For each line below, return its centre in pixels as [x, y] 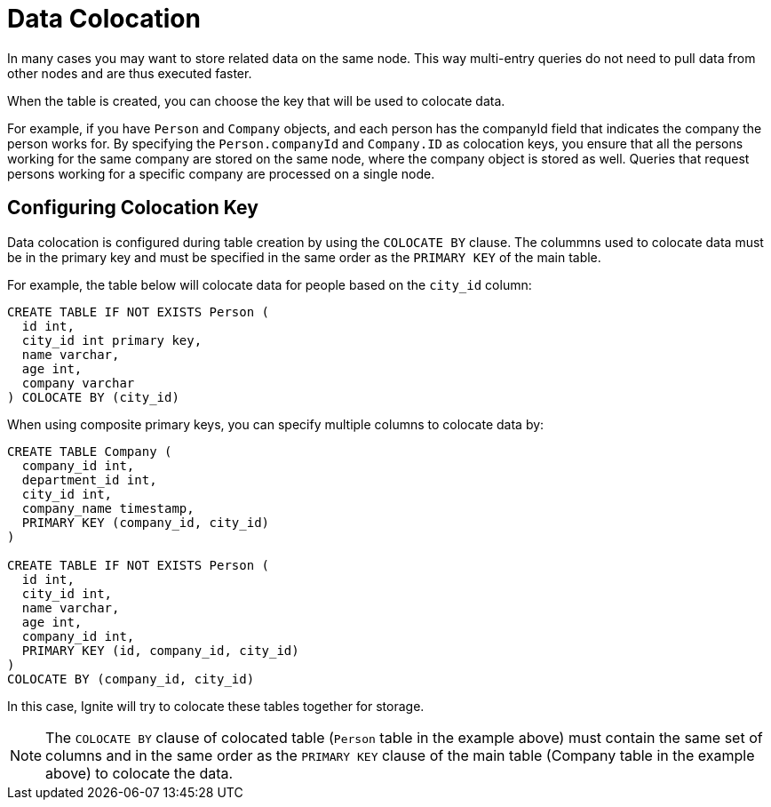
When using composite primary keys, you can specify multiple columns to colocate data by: [276, 424]
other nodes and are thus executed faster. [130, 73]
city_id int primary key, [112, 340]
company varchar [78, 383]
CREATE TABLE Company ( [90, 451]
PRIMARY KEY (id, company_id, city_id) [160, 650]
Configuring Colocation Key [133, 208]
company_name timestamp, [108, 508]
